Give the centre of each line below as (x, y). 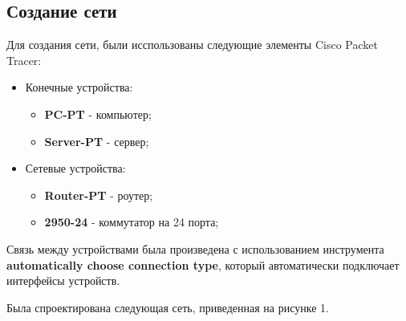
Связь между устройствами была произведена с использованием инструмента (195, 248)
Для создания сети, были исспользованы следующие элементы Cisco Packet (192, 45)
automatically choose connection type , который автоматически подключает (203, 264)
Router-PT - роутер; (99, 195)
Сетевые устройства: (75, 168)
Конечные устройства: (79, 87)
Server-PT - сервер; (97, 141)
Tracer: (24, 60)
